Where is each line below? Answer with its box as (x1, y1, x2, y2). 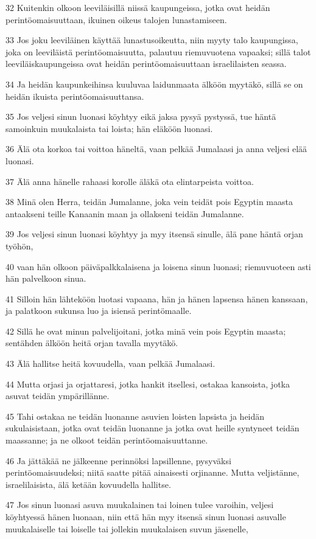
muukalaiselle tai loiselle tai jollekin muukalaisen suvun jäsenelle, (5, 522, 248, 535)
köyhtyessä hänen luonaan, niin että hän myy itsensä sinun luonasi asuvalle (5, 510, 286, 523)
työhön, (5, 239, 33, 252)
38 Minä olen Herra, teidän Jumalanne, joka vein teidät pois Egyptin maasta (5, 195, 293, 208)
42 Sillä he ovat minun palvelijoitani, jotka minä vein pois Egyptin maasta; (5, 324, 286, 337)
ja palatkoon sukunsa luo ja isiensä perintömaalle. (5, 304, 192, 317)
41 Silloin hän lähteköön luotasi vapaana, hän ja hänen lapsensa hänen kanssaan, (5, 292, 308, 305)
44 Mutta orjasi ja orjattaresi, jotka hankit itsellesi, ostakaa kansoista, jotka (5, 377, 290, 390)
